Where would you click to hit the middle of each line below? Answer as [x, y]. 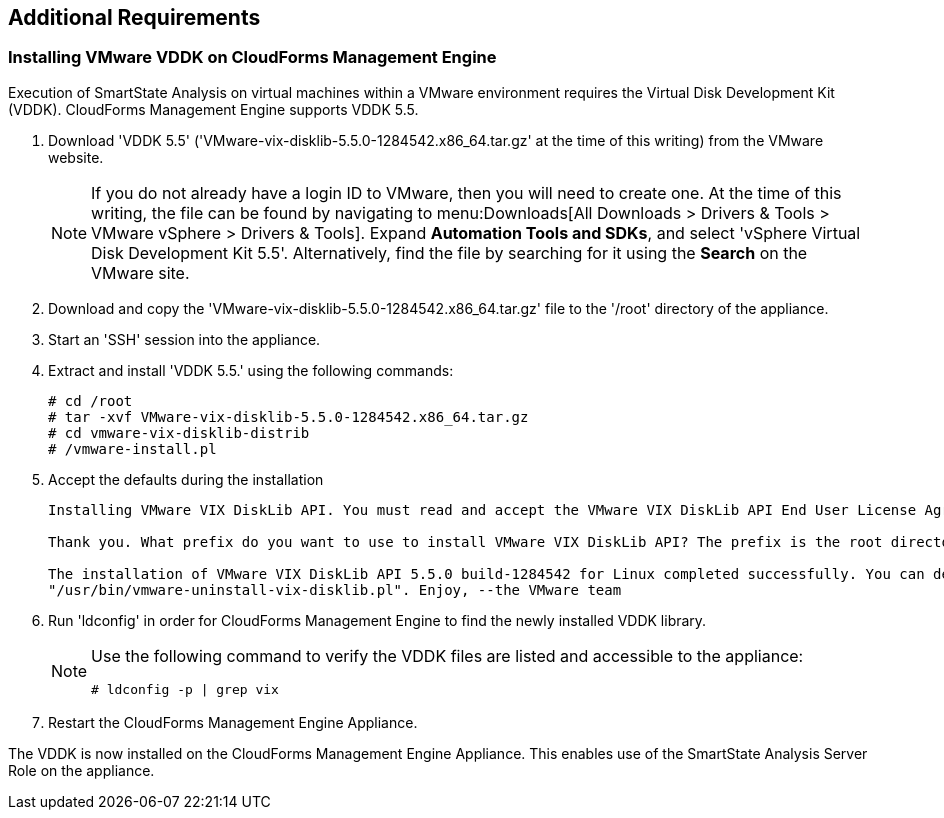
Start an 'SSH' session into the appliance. [184, 339]
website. [76, 157]
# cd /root [90, 400]
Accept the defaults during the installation [186, 479]
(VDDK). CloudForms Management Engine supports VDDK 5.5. [213, 109]
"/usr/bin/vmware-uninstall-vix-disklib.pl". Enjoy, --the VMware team [335, 589]
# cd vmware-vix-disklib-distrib [179, 432]
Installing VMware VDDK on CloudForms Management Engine [252, 57]
